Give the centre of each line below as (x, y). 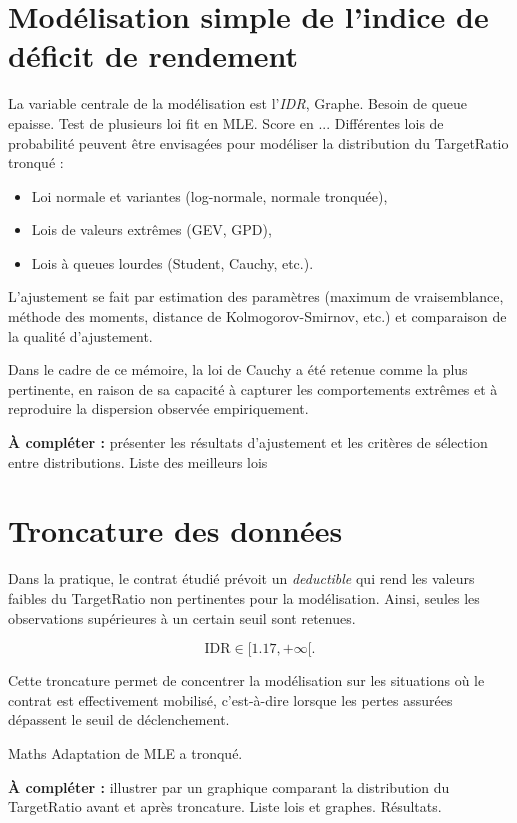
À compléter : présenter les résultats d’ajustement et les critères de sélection (248, 442)
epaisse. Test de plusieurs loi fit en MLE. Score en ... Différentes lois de (226, 122)
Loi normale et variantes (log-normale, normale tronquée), (209, 195)
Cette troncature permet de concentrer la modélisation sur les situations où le (246, 680)
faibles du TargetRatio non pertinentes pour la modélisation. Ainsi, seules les (244, 597)
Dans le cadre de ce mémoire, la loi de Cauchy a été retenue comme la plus (238, 369)
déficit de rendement (153, 55)
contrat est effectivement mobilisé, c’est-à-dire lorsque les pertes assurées (230, 699)
